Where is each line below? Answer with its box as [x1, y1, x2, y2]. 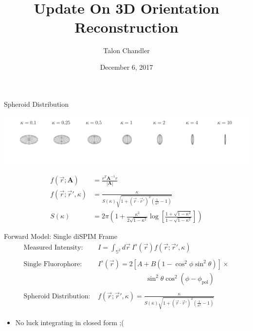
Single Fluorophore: [23, 260, 82, 268]
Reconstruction [74, 17, 179, 37]
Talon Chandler [103, 45, 150, 56]
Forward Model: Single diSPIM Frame [4, 231, 117, 241]
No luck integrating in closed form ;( [15, 317, 124, 327]
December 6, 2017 [100, 61, 153, 72]
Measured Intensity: [23, 244, 83, 251]
